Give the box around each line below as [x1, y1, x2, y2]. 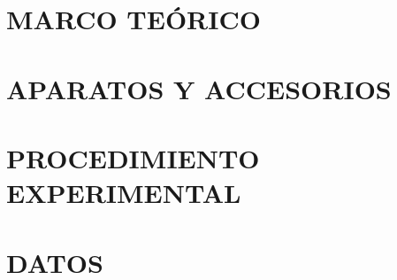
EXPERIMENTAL [6, 175, 241, 211]
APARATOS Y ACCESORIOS [6, 70, 392, 106]
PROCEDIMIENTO [6, 139, 260, 175]
